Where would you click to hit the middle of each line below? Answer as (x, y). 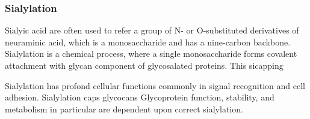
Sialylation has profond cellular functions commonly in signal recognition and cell (155, 85)
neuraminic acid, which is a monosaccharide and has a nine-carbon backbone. (148, 42)
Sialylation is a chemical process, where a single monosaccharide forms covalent (151, 54)
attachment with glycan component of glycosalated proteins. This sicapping (144, 65)
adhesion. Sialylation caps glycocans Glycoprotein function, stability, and (140, 97)
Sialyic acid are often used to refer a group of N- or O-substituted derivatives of (152, 30)
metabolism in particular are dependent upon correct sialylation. (124, 109)
